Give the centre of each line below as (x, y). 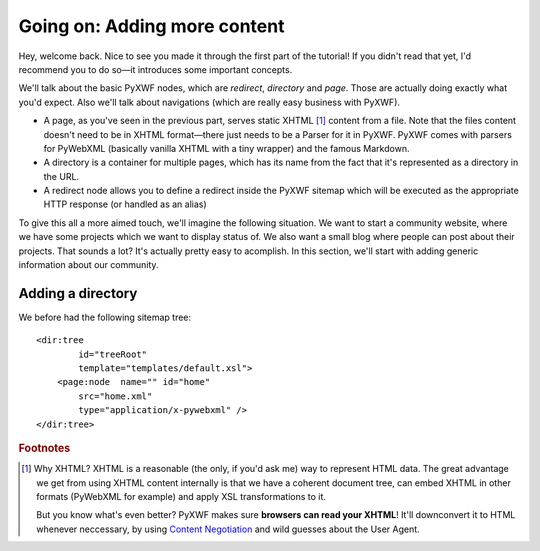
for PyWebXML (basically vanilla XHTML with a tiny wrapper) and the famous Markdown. (226, 148)
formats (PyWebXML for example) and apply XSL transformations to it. (181, 497)
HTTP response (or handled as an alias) (125, 204)
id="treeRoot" (113, 354)
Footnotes (44, 448)
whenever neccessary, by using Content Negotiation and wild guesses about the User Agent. (228, 529)
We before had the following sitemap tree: (105, 317)
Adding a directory (78, 293)
